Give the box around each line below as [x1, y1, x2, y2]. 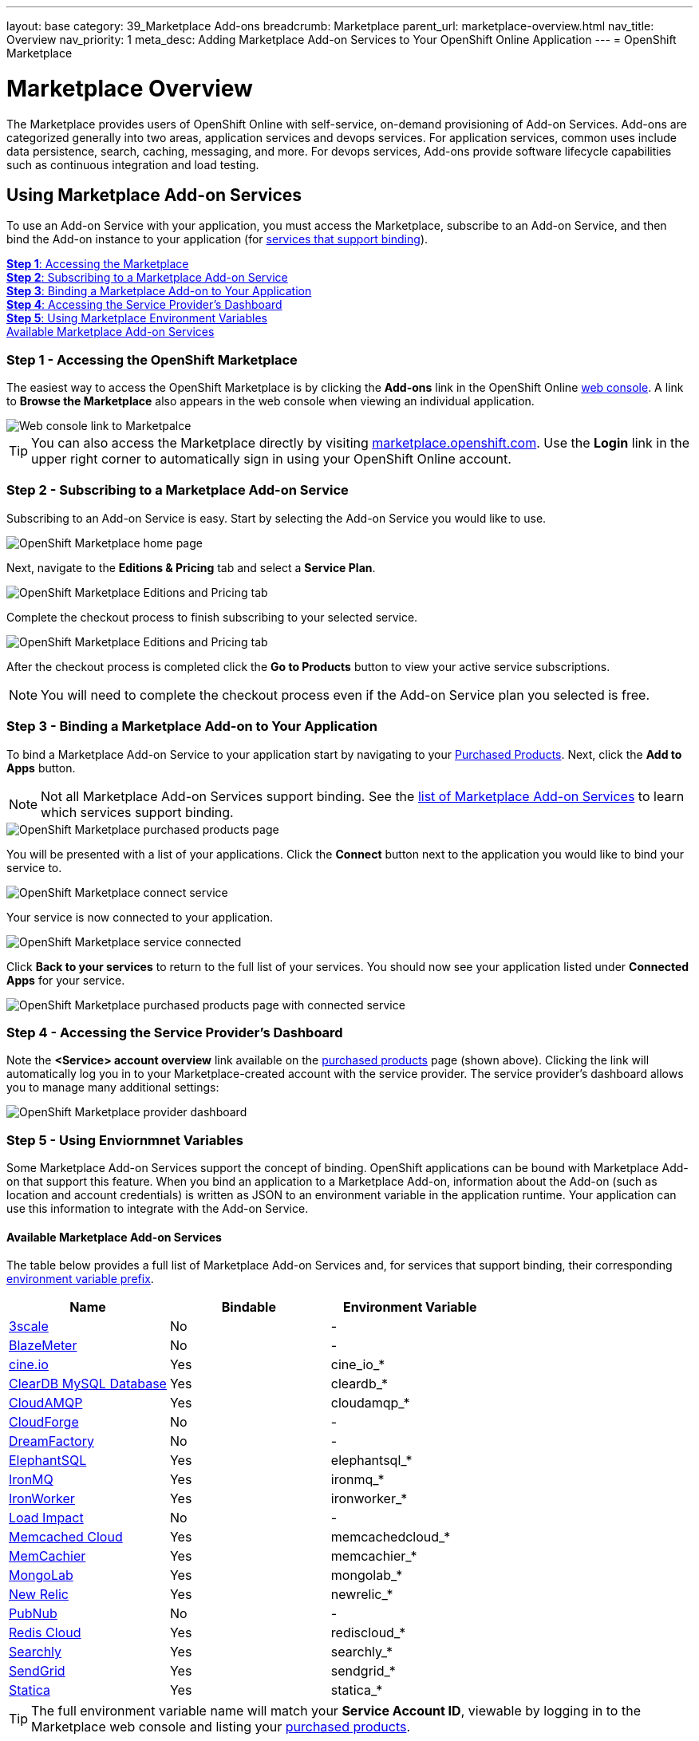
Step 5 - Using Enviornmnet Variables [6, 1131, 243, 1148]
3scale [9, 1318, 49, 1335]
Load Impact [9, 1510, 84, 1526]
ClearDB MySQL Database [9, 1376, 167, 1392]
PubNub [9, 1605, 57, 1622]
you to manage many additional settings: [6, 1080, 219, 1095]
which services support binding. [41, 803, 234, 820]
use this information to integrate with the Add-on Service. [6, 1202, 309, 1216]
